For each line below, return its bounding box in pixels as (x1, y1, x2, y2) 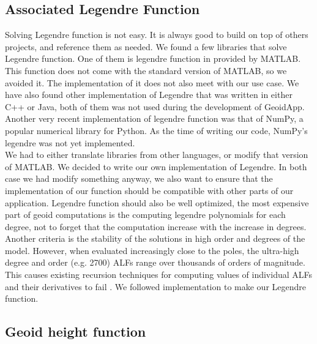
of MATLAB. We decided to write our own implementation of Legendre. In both (5, 160, 307, 173)
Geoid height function (5, 322, 146, 341)
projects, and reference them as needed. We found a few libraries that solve (5, 40, 287, 53)
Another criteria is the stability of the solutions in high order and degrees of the (5, 232, 305, 245)
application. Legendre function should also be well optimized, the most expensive (5, 196, 309, 209)
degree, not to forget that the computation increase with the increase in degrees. (5, 220, 307, 233)
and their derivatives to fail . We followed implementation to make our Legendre (5, 280, 306, 293)
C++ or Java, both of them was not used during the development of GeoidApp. (5, 100, 305, 113)
